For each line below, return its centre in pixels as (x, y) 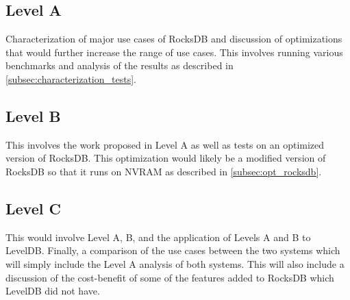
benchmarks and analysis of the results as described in (120, 65)
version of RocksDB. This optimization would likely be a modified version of (166, 158)
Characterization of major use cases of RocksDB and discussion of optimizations (174, 39)
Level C (33, 208)
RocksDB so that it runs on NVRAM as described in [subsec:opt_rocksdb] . (164, 171)
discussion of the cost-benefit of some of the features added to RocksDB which (170, 277)
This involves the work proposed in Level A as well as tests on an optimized (165, 144)
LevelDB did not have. (53, 291)
